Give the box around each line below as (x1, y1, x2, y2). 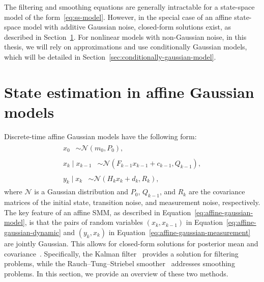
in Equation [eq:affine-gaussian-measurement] (108, 227, 251, 238)
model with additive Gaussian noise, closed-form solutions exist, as (23, 21, 231, 32)
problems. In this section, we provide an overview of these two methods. (4, 268, 228, 278)
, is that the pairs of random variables (24, 217, 143, 227)
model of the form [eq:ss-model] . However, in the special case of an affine (4, 11, 232, 22)
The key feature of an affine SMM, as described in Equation (4, 207, 191, 217)
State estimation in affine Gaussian (4, 81, 254, 102)
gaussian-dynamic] (4, 227, 61, 238)
